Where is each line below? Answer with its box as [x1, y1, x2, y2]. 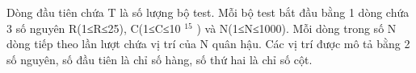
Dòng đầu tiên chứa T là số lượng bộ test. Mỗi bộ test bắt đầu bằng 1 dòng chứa [6, 4, 410, 20]
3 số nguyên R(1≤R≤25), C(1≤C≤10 [6, 19, 181, 36]
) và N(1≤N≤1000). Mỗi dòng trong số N [196, 19, 397, 36]
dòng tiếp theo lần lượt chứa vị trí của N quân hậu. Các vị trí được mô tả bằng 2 [6, 35, 410, 52]
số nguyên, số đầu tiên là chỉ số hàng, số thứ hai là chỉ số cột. [6, 51, 313, 67]
